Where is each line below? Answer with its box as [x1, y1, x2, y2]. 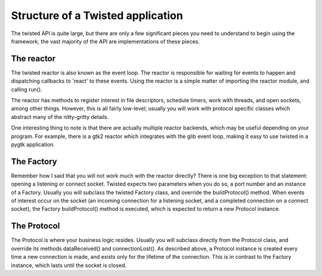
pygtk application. [11, 140, 55, 148]
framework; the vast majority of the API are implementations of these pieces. [11, 37, 200, 45]
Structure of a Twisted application [11, 9, 183, 22]
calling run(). [11, 86, 43, 93]
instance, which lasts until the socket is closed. [11, 262, 127, 269]
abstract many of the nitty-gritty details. [11, 113, 109, 120]
